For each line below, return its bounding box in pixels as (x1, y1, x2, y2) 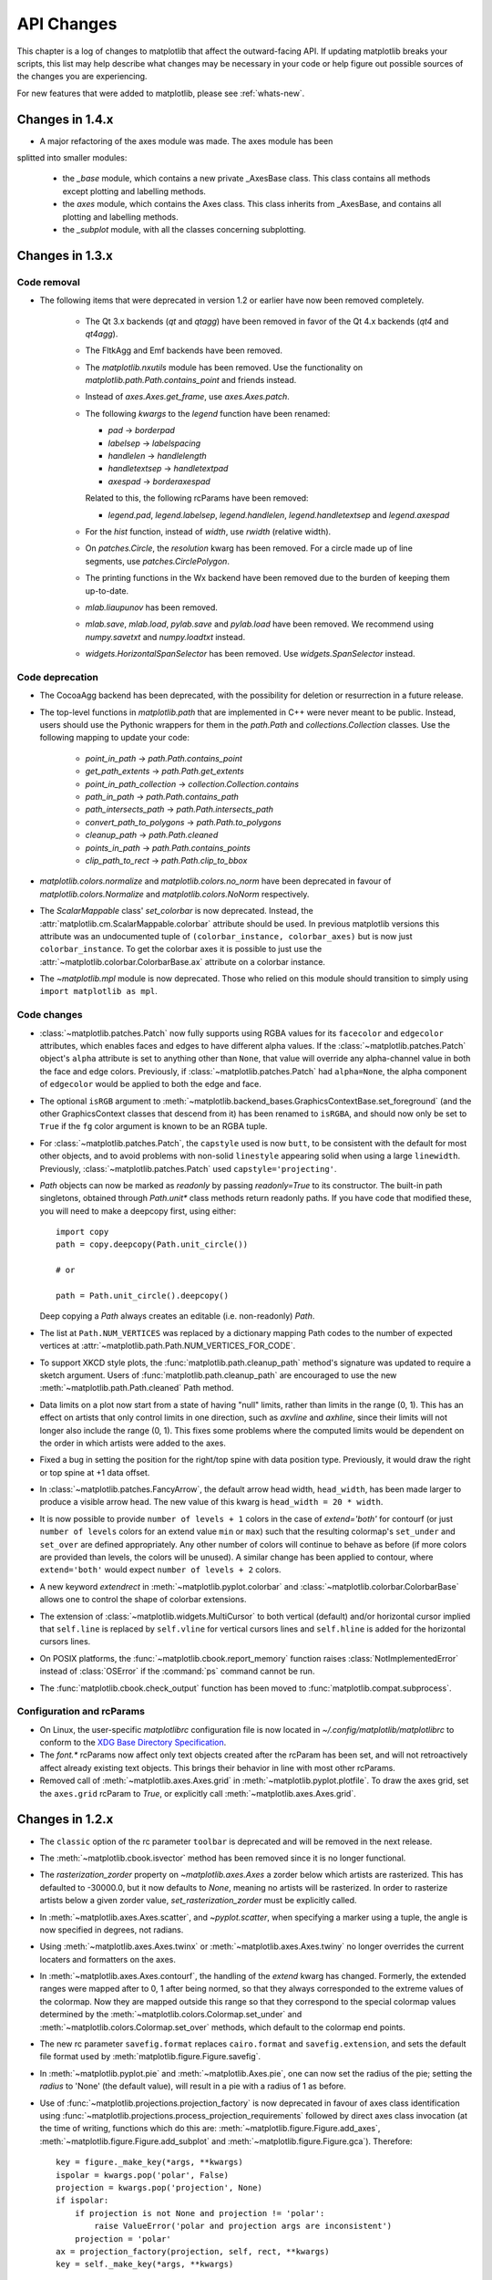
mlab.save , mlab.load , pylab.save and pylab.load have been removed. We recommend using (85, 618, 435, 629)
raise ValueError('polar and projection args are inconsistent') (94, 2221, 393, 2232)
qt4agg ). (85, 328, 118, 339)
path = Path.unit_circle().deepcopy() (56, 1290, 230, 1301)
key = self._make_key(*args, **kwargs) (56, 2259, 234, 2270)
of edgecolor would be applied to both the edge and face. (39, 1079, 261, 1090)
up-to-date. (85, 585, 129, 596)
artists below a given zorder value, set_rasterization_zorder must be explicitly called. (39, 1895, 357, 1906)
